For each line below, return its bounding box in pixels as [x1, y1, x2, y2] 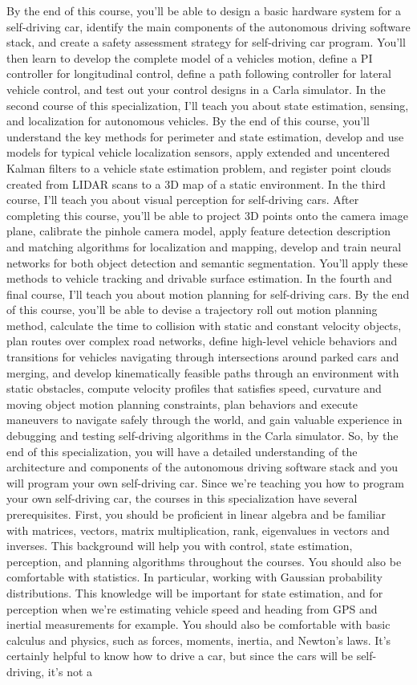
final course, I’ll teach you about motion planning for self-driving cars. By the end [6, 285, 410, 302]
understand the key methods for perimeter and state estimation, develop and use [6, 128, 404, 145]
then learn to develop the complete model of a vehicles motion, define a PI [6, 49, 373, 66]
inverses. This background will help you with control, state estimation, [6, 537, 353, 554]
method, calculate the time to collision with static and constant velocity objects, [6, 316, 402, 333]
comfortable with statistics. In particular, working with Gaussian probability [6, 569, 383, 585]
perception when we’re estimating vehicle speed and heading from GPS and [6, 600, 378, 617]
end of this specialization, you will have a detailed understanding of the [6, 442, 358, 459]
